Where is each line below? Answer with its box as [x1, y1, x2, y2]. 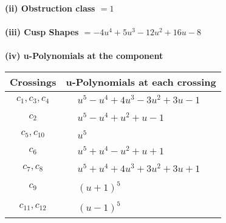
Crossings [10, 74, 56, 89]
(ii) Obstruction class [5, 2, 95, 14]
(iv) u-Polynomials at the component [5, 49, 163, 62]
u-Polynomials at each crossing [66, 74, 216, 89]
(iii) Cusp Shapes [5, 26, 79, 38]
